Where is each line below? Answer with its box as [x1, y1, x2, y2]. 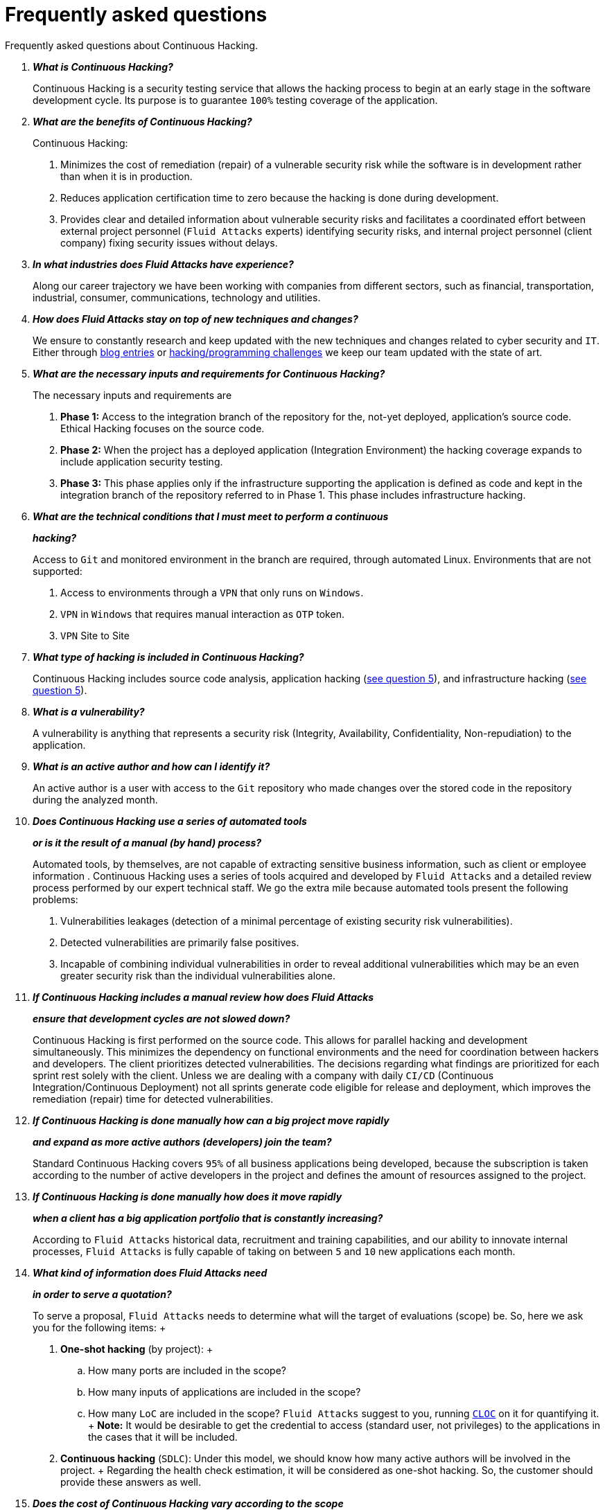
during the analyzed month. [33, 793, 158, 806]
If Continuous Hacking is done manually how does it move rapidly [33, 1190, 342, 1202]
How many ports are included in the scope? [88, 1364, 286, 1376]
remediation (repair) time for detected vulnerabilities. [33, 1092, 274, 1105]
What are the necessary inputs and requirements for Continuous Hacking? [33, 367, 385, 380]
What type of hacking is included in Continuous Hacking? [33, 650, 304, 663]
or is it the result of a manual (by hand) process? [33, 836, 262, 849]
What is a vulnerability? [33, 705, 145, 718]
